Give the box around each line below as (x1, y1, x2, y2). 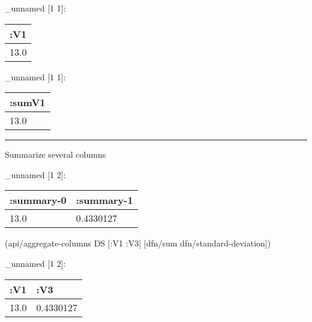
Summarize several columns (5, 148, 106, 161)
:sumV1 (10, 95, 46, 110)
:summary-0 (10, 193, 67, 207)
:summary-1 (76, 193, 133, 207)
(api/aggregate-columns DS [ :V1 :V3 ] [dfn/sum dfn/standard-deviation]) (5, 237, 271, 249)
